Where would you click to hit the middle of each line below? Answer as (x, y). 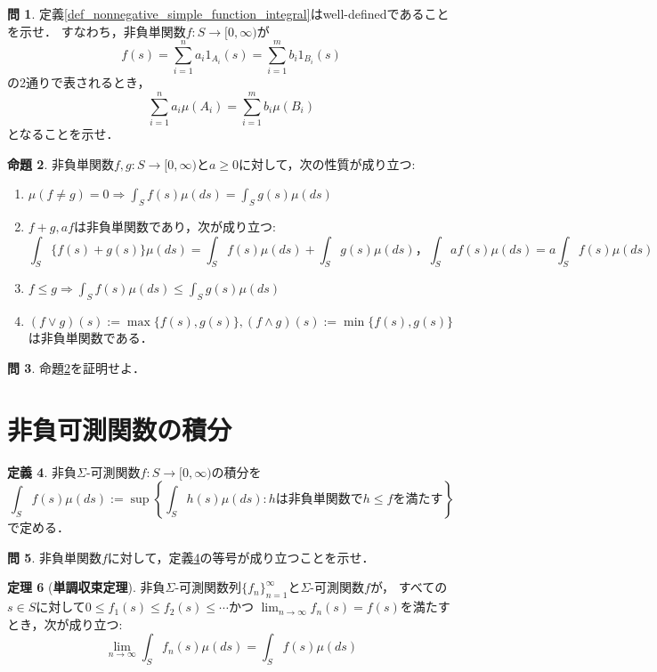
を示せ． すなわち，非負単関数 (97, 31)
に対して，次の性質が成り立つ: (327, 163)
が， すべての (409, 587)
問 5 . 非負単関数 (54, 557)
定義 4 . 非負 (42, 471)
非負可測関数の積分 (120, 429)
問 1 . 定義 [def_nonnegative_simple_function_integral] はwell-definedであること (228, 13)
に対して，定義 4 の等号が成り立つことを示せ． (241, 557)
